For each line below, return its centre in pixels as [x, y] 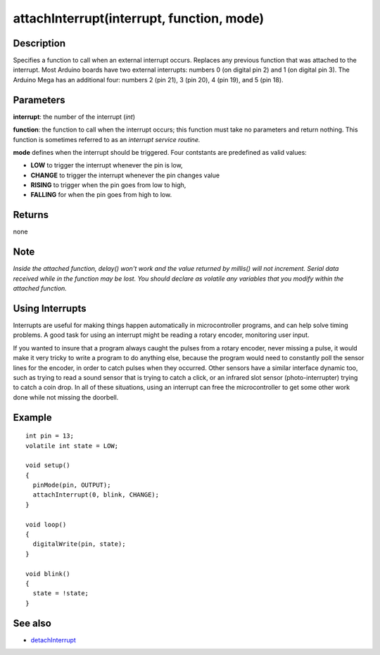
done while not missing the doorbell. [66, 397]
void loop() [46, 524]
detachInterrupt [53, 640]
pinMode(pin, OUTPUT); [72, 485]
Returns [31, 215]
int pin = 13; [50, 436]
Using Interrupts [50, 309]
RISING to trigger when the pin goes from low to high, [108, 185]
